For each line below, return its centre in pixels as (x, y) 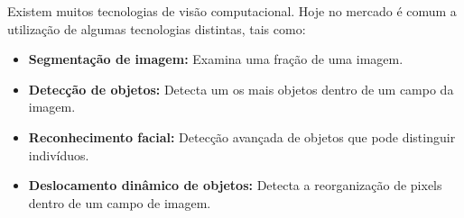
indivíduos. (59, 154)
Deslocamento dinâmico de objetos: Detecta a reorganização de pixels (235, 185)
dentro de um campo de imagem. (120, 202)
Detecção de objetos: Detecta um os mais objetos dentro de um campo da (241, 89)
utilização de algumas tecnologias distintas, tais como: (157, 28)
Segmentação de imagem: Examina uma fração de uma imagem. (216, 59)
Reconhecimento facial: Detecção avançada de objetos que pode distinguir (242, 136)
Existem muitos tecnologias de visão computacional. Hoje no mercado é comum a (232, 11)
